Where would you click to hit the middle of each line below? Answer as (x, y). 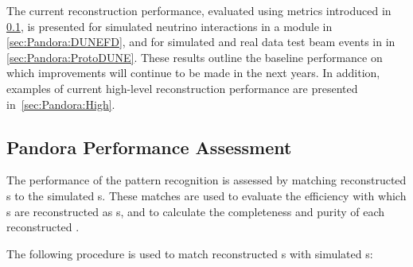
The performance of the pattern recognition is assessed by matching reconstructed (206, 180)
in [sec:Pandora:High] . (61, 104)
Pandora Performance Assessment (149, 147)
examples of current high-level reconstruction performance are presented (182, 88)
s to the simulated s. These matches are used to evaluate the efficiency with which (206, 195)
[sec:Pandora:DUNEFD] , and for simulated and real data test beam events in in (201, 42)
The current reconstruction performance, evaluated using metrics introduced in (199, 10)
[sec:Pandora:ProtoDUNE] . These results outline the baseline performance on (195, 57)
